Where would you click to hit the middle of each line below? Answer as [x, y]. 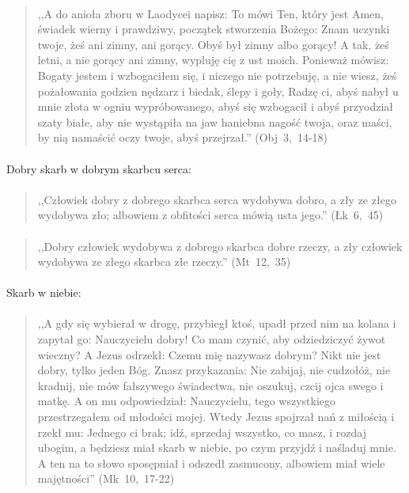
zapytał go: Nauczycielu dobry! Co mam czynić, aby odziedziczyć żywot [212, 339]
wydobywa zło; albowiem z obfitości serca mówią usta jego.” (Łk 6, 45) [210, 215]
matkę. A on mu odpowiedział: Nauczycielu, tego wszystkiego [187, 401]
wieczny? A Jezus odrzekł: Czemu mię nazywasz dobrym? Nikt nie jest [209, 354]
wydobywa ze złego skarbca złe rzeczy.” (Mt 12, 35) [164, 262]
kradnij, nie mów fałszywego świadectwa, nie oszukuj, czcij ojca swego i [210, 385]
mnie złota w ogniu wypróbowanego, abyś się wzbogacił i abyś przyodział [215, 106]
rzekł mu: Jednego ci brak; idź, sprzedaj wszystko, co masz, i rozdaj [202, 432]
